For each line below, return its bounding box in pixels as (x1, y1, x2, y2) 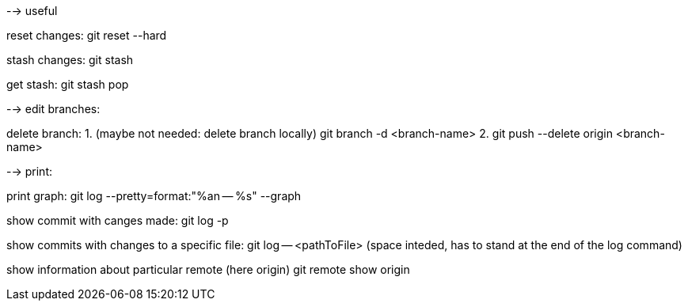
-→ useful (6, 4, 58, 17)
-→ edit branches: (6, 102, 101, 116)
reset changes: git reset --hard (6, 28, 167, 42)
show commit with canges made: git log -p (6, 214, 229, 227)
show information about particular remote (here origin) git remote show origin (6, 263, 410, 276)
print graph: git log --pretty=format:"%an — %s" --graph (6, 189, 302, 203)
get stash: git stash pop (6, 78, 129, 91)
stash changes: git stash (6, 53, 134, 66)
